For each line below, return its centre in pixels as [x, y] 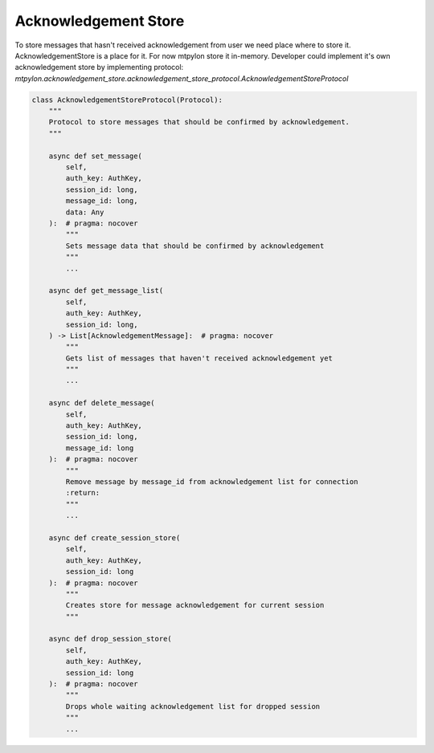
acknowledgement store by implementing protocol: [99, 67]
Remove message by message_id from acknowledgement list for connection [212, 481]
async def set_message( [95, 156]
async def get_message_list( [106, 291]
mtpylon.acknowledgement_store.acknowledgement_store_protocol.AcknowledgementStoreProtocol [182, 78]
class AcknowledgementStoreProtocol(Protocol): [127, 100]
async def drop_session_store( [110, 639]
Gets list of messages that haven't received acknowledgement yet [199, 358]
